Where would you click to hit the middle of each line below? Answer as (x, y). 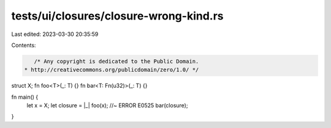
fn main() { (25, 97)
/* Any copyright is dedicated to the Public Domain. (116, 61)
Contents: (24, 45)
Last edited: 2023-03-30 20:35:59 (55, 34)
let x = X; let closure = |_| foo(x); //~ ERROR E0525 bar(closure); (107, 105)
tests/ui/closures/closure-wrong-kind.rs (117, 16)
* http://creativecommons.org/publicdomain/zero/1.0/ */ (112, 70)
